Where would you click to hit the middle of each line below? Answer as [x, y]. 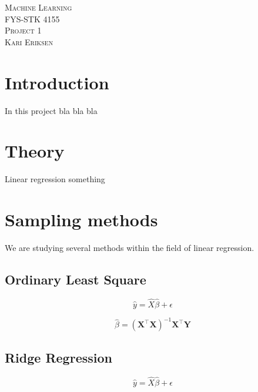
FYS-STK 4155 [32, 19]
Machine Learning [38, 7]
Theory [35, 151]
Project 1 [23, 30]
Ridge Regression [58, 357]
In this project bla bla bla [51, 110]
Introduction [57, 82]
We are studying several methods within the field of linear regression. [130, 247]
